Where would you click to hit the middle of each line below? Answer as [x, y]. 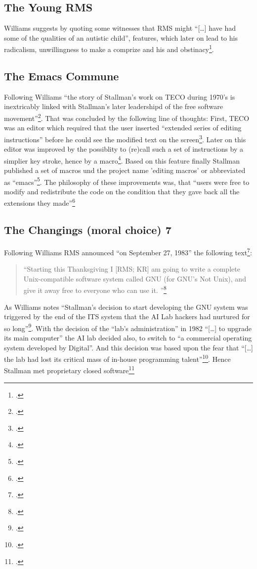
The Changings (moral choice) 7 [88, 230]
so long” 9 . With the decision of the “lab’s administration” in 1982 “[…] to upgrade [128, 327]
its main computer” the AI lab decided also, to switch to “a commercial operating [128, 337]
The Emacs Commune [62, 76]
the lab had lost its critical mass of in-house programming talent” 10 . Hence [117, 358]
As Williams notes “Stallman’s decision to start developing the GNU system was [126, 307]
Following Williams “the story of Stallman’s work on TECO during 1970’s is [120, 96]
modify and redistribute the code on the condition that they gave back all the [122, 191]
